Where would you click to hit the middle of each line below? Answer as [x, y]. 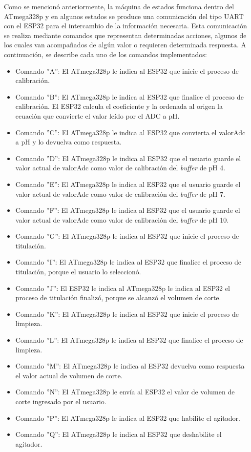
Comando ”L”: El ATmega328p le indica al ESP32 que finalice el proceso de [129, 340]
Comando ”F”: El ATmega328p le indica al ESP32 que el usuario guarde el [128, 210]
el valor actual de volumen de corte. [69, 375]
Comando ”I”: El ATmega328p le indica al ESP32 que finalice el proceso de [128, 262]
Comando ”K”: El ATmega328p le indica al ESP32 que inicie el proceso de [127, 314]
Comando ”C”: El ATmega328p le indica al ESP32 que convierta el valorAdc [130, 132]
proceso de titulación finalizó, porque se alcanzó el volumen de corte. [118, 298]
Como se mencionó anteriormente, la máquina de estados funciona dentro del [119, 6]
